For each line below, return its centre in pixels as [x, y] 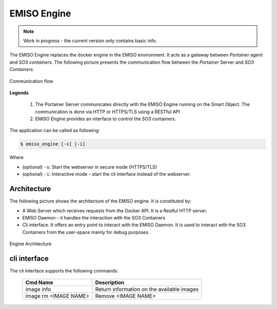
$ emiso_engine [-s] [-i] [53, 144]
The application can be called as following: [55, 131]
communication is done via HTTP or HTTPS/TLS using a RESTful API [108, 112]
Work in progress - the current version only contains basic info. [90, 41]
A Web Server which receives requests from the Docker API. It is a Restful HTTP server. [115, 210]
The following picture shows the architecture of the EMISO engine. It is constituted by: [101, 201]
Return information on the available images [147, 289]
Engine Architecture [31, 244]
